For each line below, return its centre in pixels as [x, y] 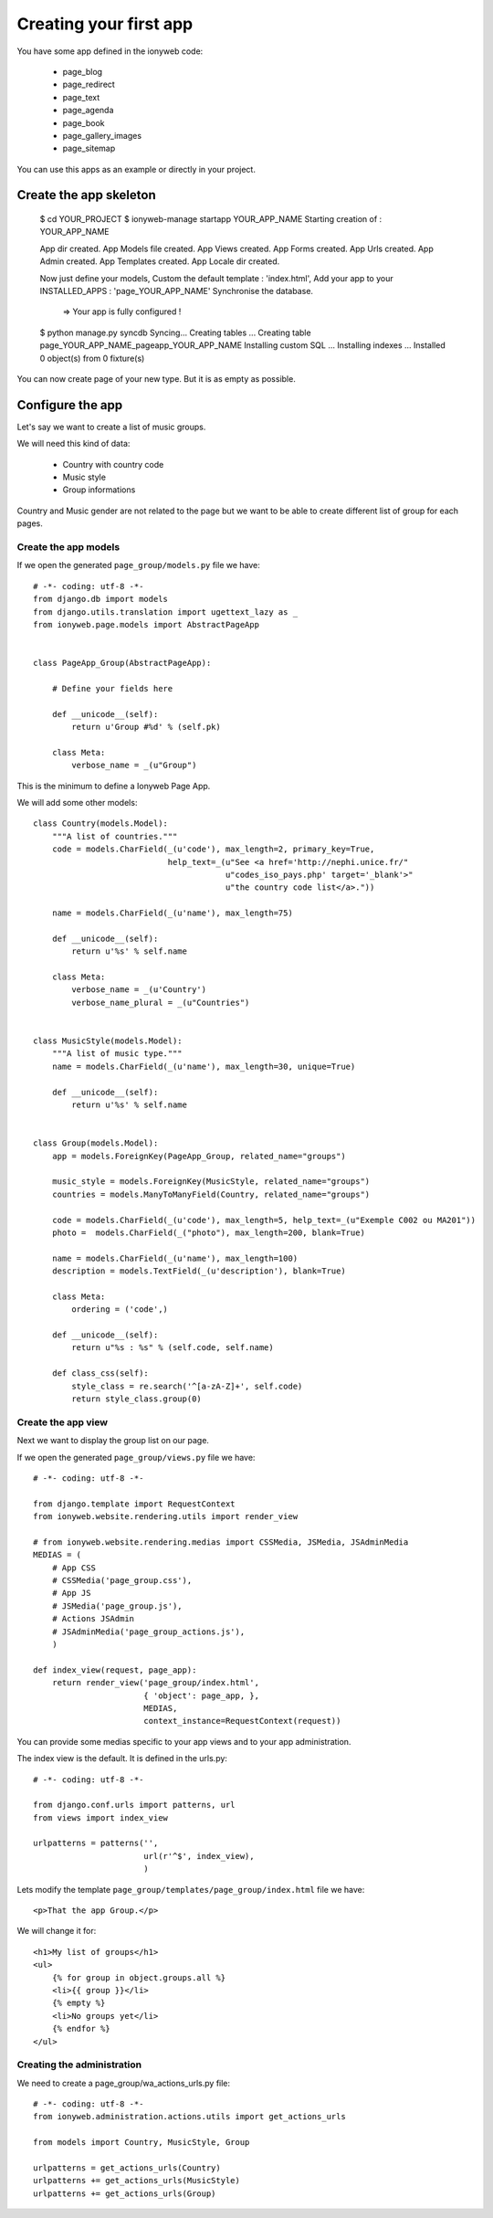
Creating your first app [105, 24]
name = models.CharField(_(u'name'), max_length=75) [173, 913]
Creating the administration [79, 2065]
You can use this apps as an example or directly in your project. [136, 169]
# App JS [71, 1593]
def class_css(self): [100, 1373]
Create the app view [63, 1422]
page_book [84, 122]
